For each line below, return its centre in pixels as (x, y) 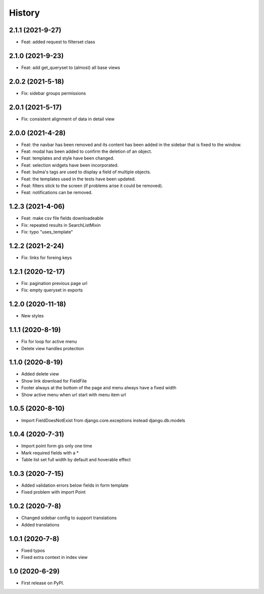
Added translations (40, 524)
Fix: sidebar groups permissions (54, 93)
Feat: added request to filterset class (58, 42)
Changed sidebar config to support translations (69, 518)
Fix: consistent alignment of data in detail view (68, 119)
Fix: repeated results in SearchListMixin (61, 225)
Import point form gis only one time (57, 446)
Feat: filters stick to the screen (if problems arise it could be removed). (92, 186)
